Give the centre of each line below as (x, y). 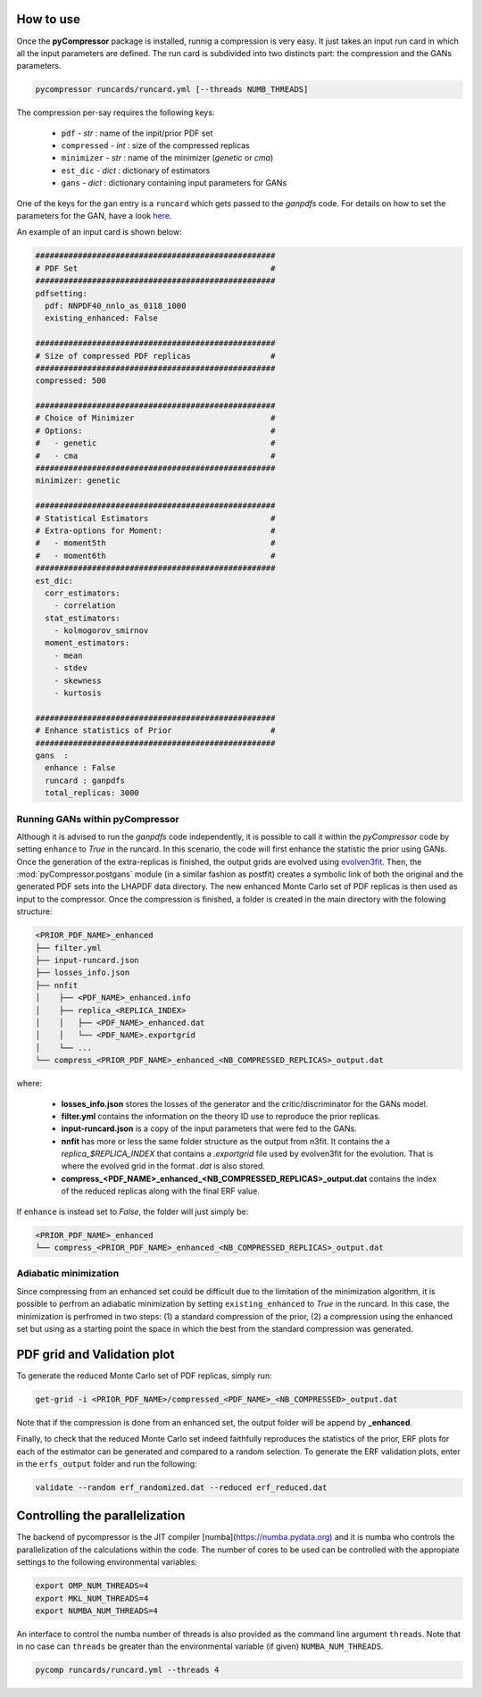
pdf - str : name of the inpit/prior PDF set (137, 133)
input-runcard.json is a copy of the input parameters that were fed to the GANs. (209, 1128)
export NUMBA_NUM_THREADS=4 (96, 1611)
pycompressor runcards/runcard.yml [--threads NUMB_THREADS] (172, 90)
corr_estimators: (83, 593)
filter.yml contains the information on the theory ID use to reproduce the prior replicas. (221, 1116)
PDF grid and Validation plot (96, 1354)
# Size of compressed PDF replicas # (155, 356)
